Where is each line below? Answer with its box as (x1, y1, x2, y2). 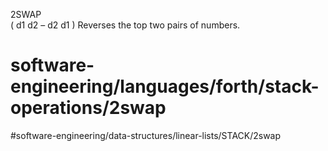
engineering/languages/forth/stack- (10, 75, 320, 98)
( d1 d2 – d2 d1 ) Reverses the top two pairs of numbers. (10, 19, 241, 31)
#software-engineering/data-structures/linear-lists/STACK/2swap (10, 129, 282, 141)
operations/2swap (10, 97, 167, 119)
